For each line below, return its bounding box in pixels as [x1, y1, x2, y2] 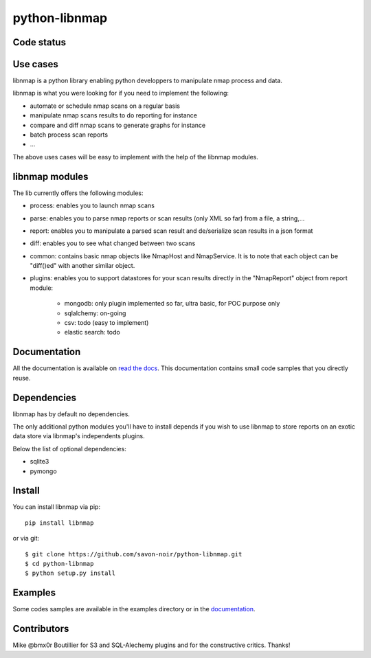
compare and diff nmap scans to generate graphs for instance [30, 121, 206, 129]
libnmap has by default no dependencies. [12, 409, 131, 418]
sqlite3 [30, 457, 49, 466]
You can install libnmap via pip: [12, 503, 101, 511]
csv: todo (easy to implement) [64, 319, 149, 327]
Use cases [12, 58, 58, 70]
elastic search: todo [64, 328, 120, 337]
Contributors [12, 623, 69, 635]
